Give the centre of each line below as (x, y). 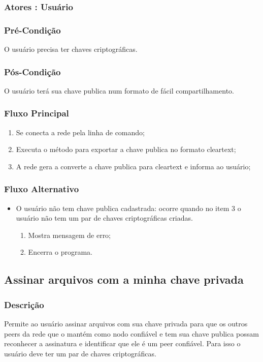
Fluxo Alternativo (42, 189)
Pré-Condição (32, 30)
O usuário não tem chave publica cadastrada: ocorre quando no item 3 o (128, 208)
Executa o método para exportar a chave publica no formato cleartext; (126, 149)
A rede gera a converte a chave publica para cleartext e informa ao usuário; (133, 166)
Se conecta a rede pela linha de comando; (80, 132)
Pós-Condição (32, 71)
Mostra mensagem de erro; (70, 235)
